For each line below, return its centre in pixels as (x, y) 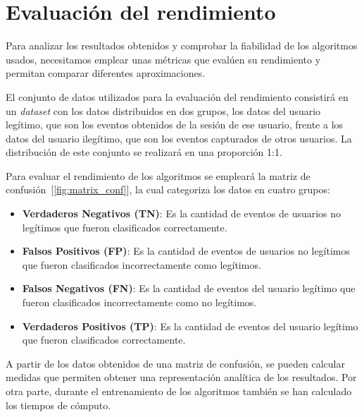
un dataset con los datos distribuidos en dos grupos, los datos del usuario (163, 110)
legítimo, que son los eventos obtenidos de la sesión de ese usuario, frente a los (175, 125)
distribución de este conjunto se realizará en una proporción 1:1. (144, 152)
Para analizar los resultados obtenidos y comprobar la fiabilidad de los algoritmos (182, 46)
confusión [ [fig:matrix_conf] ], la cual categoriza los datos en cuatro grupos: (168, 189)
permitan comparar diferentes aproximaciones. (106, 73)
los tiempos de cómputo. (58, 405)
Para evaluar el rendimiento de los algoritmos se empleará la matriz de (158, 175)
